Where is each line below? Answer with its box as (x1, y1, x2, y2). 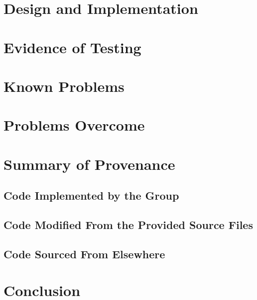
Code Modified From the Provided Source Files (3, 217, 253, 232)
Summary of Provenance (3, 153, 175, 174)
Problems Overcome (3, 115, 145, 135)
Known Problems (3, 75, 125, 96)
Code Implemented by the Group (3, 188, 179, 203)
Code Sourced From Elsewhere (3, 246, 165, 261)
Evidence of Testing (3, 37, 141, 57)
